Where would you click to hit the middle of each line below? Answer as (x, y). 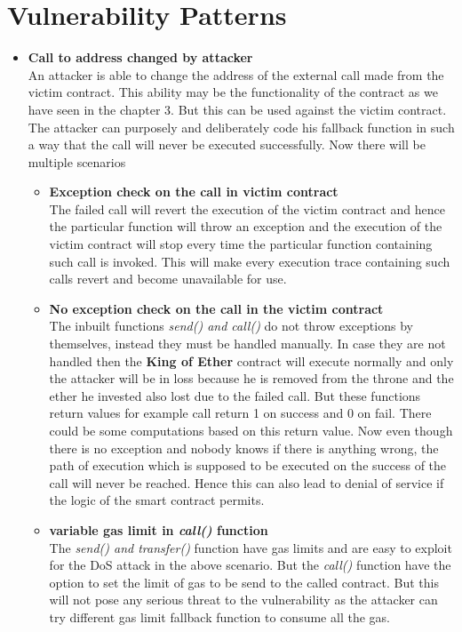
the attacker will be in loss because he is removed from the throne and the (251, 378)
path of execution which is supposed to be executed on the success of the (248, 465)
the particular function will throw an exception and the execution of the (246, 226)
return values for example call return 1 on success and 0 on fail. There (240, 413)
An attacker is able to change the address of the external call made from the (236, 74)
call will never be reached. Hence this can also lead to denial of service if (247, 482)
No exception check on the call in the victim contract (216, 308)
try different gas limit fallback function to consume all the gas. (219, 616)
